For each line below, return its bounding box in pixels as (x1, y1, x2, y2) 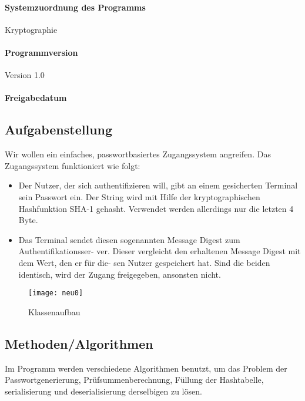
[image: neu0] (28, 289, 83, 298)
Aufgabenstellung (5, 120, 113, 139)
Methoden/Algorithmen (5, 334, 153, 352)
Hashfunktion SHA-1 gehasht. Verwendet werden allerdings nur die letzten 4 (18, 202, 294, 214)
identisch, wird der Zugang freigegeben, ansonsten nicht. (18, 268, 221, 280)
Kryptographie (5, 23, 58, 35)
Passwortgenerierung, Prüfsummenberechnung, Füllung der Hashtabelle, (5, 373, 264, 386)
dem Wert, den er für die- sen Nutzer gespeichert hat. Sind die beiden (18, 256, 270, 268)
